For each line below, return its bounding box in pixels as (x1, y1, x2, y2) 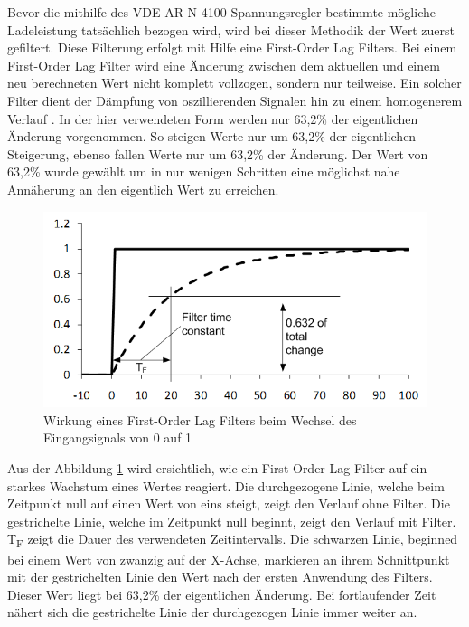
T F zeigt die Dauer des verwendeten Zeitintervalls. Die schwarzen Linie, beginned (7, 529, 458, 551)
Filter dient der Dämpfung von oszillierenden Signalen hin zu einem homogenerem (7, 90, 463, 109)
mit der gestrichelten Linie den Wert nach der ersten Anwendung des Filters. (7, 567, 433, 586)
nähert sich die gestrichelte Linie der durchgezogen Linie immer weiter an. (7, 603, 417, 622)
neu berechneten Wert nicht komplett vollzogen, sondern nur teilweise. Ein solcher (7, 73, 462, 92)
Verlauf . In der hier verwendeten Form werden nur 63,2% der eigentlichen (7, 109, 418, 128)
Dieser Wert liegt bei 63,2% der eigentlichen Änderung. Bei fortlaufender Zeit (7, 584, 436, 603)
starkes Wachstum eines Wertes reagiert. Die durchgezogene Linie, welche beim (7, 476, 445, 495)
